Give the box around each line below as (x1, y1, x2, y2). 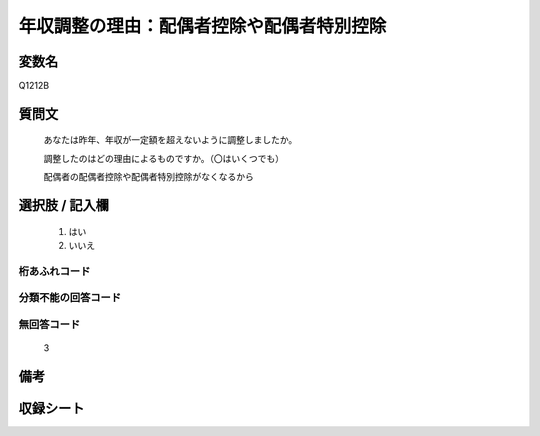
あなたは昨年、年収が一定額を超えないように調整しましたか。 (43, 134, 298, 146)
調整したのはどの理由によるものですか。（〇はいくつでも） (43, 152, 285, 164)
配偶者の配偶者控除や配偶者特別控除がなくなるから (43, 171, 254, 183)
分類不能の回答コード (18, 291, 122, 305)
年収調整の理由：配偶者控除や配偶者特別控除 (18, 15, 387, 37)
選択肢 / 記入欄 (18, 197, 110, 214)
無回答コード (18, 317, 81, 331)
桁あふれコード (18, 264, 91, 278)
